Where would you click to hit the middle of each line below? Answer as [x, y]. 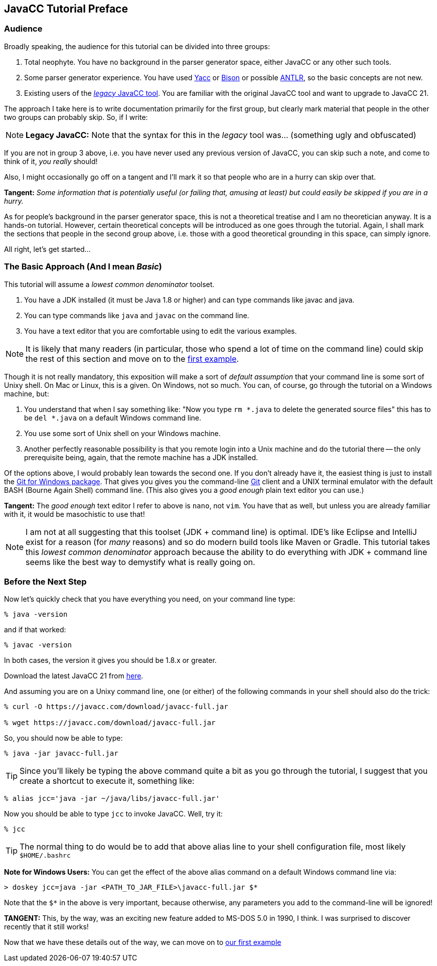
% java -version [36, 614]
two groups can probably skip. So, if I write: [76, 117]
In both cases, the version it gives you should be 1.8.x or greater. [110, 660]
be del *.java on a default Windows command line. [113, 418]
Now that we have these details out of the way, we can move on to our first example [143, 942]
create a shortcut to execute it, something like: [107, 781]
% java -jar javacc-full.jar [61, 753]
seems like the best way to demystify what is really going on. [140, 562]
